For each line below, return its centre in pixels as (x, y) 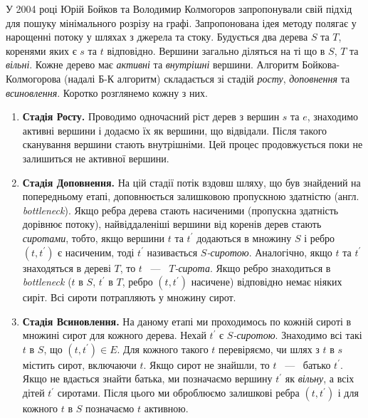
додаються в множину (244, 237)
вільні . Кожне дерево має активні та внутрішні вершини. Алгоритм (152, 64)
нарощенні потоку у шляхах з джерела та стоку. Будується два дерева (157, 37)
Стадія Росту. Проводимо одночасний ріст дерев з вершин (151, 116)
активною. (166, 408)
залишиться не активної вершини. (96, 158)
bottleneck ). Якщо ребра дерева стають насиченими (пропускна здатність (180, 210)
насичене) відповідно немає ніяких (267, 282)
